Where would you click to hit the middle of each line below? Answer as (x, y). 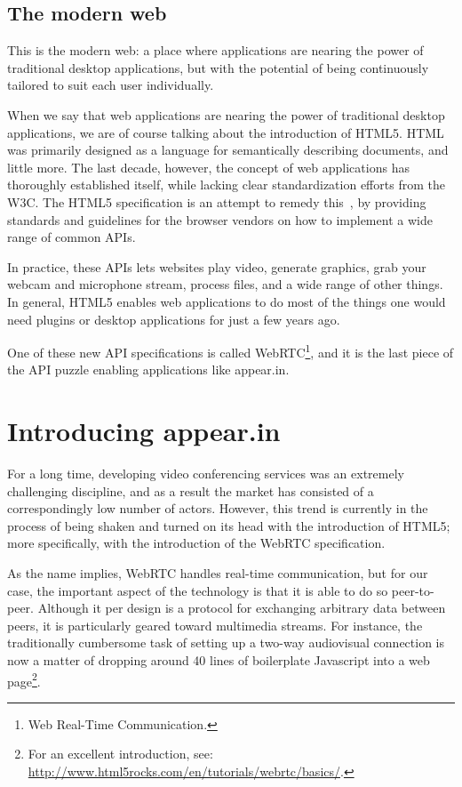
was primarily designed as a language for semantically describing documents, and (228, 150)
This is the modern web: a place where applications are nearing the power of (215, 50)
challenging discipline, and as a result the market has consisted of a (191, 490)
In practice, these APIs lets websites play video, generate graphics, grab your (217, 266)
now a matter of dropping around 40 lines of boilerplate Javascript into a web (219, 660)
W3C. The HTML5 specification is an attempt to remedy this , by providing (217, 201)
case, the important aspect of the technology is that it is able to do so (198, 590)
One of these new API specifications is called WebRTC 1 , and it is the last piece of (231, 351)
